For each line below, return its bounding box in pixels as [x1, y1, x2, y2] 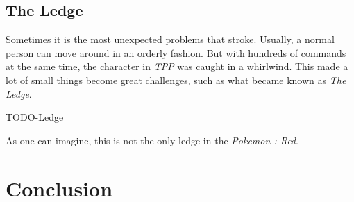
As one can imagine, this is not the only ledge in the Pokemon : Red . [6, 133, 298, 147]
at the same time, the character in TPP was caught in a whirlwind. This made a [6, 59, 348, 74]
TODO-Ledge [6, 110, 64, 124]
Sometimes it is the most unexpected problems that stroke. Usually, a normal [6, 32, 335, 47]
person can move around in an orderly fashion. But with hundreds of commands [6, 45, 346, 60]
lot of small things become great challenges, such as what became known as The [6, 72, 346, 87]
